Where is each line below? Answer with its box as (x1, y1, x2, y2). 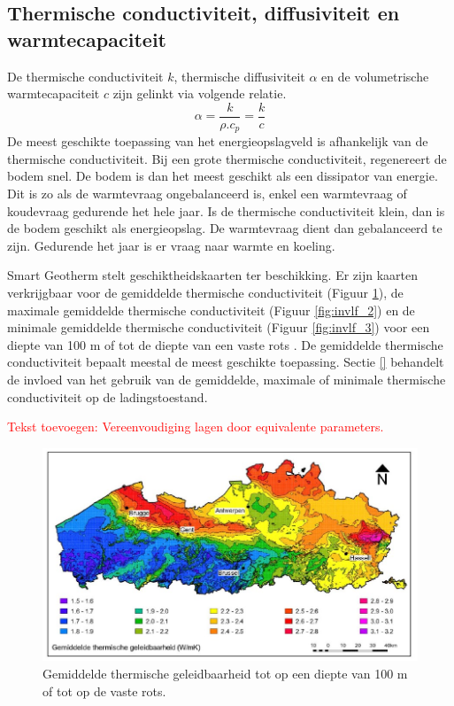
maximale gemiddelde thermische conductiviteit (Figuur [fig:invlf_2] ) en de (7, 300, 415, 319)
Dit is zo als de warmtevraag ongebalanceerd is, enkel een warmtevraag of (7, 184, 407, 203)
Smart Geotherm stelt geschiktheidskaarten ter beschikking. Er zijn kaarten (7, 266, 419, 284)
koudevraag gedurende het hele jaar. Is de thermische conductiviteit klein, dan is (7, 201, 445, 220)
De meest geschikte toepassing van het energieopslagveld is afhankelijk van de (7, 132, 428, 151)
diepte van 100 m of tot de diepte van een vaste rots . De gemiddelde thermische (7, 335, 443, 353)
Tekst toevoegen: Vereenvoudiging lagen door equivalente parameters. (7, 417, 384, 436)
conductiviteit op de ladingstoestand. (7, 387, 208, 406)
